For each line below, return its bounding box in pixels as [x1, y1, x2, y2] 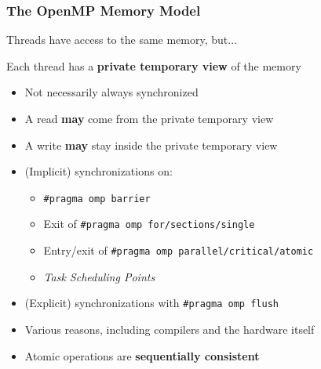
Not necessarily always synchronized [24, 84, 199, 100]
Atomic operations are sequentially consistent [24, 347, 260, 364]
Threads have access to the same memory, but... [6, 31, 237, 48]
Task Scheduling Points [43, 268, 155, 284]
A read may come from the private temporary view [24, 110, 274, 126]
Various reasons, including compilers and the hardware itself [24, 321, 315, 337]
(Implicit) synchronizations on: [24, 163, 173, 179]
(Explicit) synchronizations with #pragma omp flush [24, 295, 279, 311]
